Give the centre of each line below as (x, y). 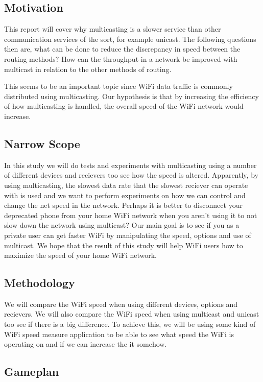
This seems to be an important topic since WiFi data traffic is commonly (118, 86)
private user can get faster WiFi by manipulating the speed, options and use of (128, 235)
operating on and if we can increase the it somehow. (86, 344)
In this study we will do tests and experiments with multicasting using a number (130, 165)
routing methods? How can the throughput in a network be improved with (121, 58)
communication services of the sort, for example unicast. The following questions (130, 39)
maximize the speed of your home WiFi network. (80, 255)
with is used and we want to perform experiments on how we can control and (125, 195)
